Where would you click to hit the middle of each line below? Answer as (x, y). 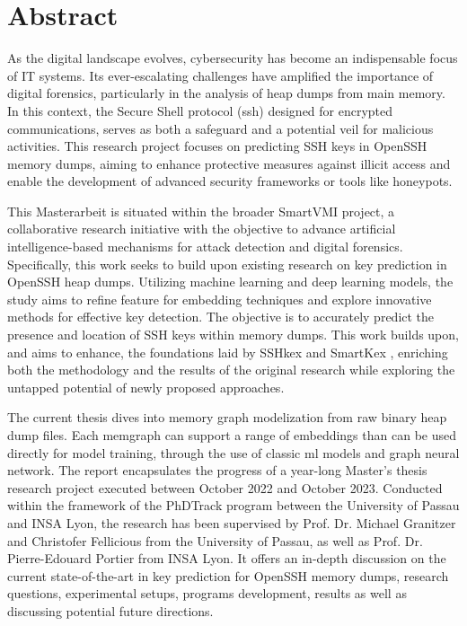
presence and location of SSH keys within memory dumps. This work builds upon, (233, 335)
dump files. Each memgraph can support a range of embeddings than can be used (232, 435)
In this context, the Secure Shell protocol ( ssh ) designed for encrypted (200, 110)
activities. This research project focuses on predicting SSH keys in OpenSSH (217, 146)
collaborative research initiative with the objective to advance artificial (202, 229)
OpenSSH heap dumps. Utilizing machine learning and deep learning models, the (230, 282)
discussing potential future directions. (110, 610)
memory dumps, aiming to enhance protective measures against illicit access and (229, 163)
